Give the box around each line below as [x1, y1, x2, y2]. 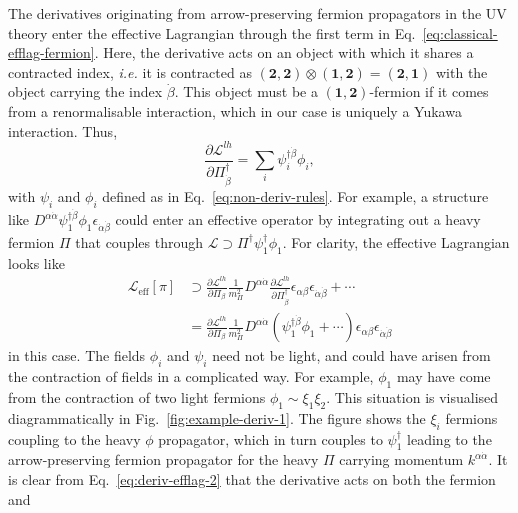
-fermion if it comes [369, 81, 489, 102]
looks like [8, 252, 65, 273]
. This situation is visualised [326, 387, 499, 408]
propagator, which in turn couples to [158, 428, 383, 449]
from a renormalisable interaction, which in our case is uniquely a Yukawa [8, 100, 462, 121]
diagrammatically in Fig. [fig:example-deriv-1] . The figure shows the [8, 407, 426, 428]
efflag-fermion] [8, 42, 95, 63]
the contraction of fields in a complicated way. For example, [8, 366, 374, 387]
